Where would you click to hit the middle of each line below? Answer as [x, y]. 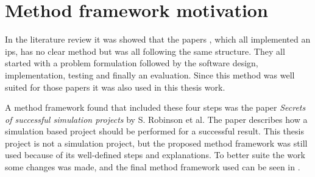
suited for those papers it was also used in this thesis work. [115, 87]
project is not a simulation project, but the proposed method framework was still [156, 143]
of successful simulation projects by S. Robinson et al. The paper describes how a [156, 119]
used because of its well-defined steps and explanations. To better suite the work [155, 155]
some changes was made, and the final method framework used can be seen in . [153, 167]
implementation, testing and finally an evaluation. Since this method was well [150, 75]
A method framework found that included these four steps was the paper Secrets [155, 107]
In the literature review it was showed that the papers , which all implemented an [158, 39]
